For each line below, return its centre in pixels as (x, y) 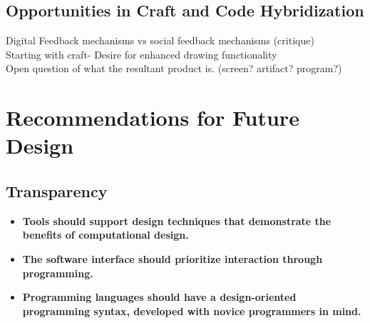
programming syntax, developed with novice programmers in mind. (192, 310)
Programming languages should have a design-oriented (159, 297)
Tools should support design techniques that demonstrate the (177, 220)
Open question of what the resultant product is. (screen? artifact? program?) (174, 68)
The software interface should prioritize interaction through (173, 258)
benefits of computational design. (106, 235)
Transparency (57, 190)
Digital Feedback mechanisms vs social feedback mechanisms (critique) (160, 40)
